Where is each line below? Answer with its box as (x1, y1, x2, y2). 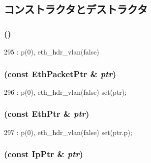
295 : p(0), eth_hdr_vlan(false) (4, 47, 99, 56)
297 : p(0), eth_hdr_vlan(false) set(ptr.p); (4, 127, 132, 137)
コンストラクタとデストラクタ (4, 1, 148, 17)
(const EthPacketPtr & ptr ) (4, 67, 116, 80)
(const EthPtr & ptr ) (4, 108, 90, 120)
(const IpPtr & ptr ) (4, 148, 83, 160)
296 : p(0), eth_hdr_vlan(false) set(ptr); (4, 86, 127, 97)
